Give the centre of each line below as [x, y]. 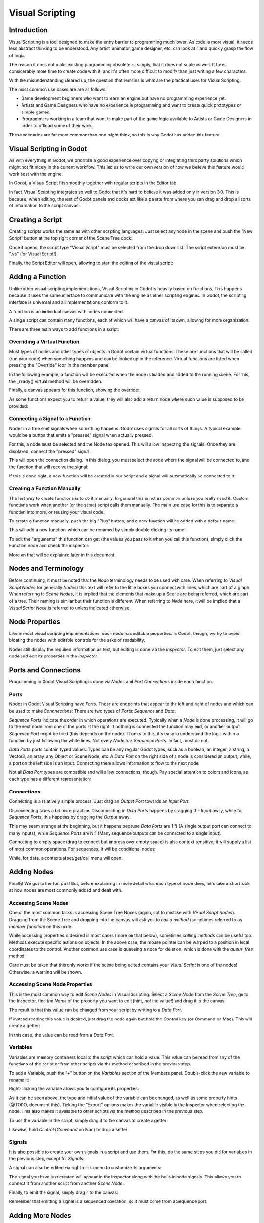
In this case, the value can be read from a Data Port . [62, 1035]
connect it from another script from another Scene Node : [66, 1183]
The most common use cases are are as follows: [58, 89]
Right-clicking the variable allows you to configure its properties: [74, 1089]
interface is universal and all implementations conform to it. [69, 302]
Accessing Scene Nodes [39, 903]
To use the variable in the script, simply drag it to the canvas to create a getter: [88, 1120]
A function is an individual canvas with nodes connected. [66, 311]
